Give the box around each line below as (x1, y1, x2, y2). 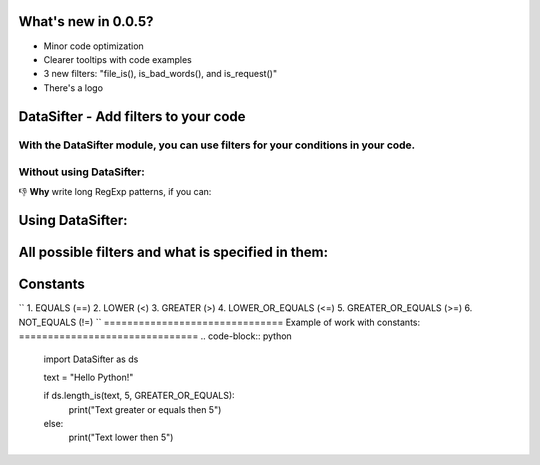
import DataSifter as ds (43, 353, 139, 365)
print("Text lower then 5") (68, 431, 174, 444)
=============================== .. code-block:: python (18, 330, 292, 342)
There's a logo (43, 81, 104, 94)
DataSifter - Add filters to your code (18, 108, 246, 125)
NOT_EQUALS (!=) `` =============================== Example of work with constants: (18, 316, 421, 328)
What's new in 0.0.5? (18, 13, 154, 30)
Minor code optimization (43, 40, 144, 52)
